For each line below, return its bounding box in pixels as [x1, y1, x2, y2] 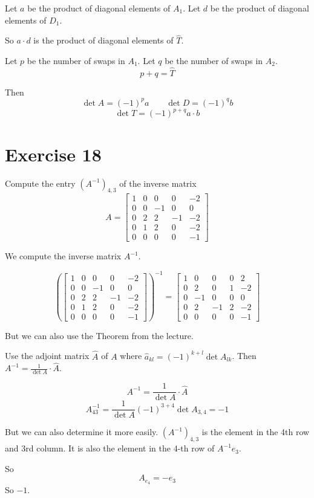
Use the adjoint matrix [5, 349, 90, 362]
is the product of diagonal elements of [33, 34, 174, 47]
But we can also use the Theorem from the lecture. [5, 329, 194, 341]
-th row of [177, 442, 215, 454]
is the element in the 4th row [201, 425, 310, 438]
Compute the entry [5, 176, 76, 189]
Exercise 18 [5, 141, 102, 166]
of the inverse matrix [119, 176, 197, 189]
